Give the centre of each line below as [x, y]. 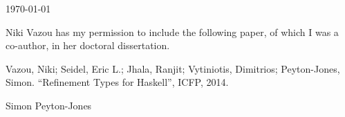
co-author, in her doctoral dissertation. [88, 45]
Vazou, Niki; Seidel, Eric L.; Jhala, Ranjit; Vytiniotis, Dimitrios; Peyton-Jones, [173, 68]
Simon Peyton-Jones [49, 105]
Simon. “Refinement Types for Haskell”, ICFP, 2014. [117, 82]
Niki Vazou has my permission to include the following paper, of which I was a [172, 31]
